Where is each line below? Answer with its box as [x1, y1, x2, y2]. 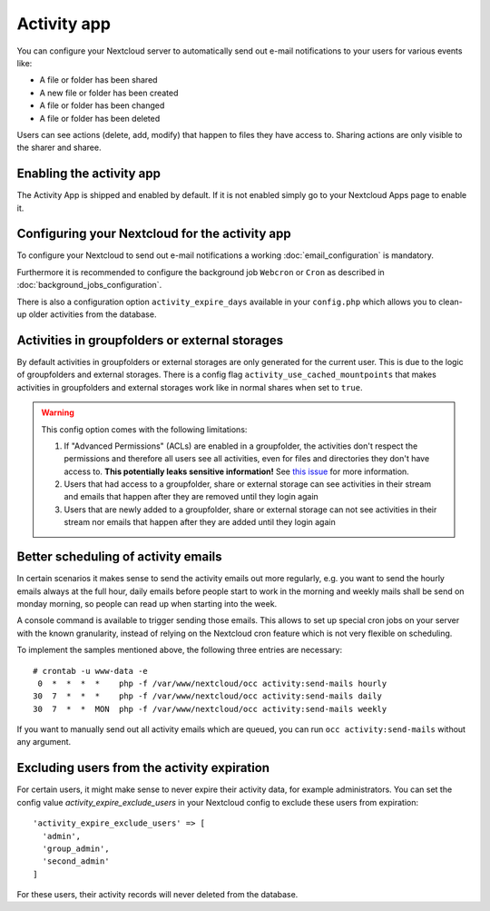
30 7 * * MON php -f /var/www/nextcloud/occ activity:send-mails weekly [33, 704, 387, 714]
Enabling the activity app [16, 166, 161, 182]
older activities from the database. [28, 309, 157, 320]
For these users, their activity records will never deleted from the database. [16, 889, 299, 900]
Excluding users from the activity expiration [16, 760, 270, 776]
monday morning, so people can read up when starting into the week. [16, 598, 278, 609]
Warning [41, 407, 74, 418]
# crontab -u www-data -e [33, 666, 149, 676]
